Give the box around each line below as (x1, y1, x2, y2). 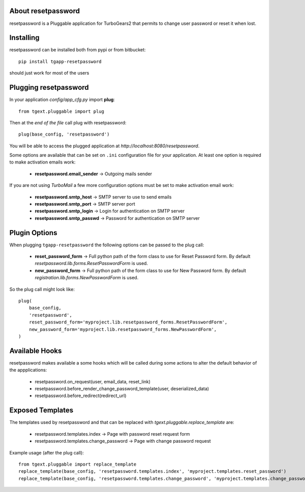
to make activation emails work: (9, 159, 76, 165)
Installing (9, 34, 40, 42)
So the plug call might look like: (9, 286, 75, 292)
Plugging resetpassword (9, 83, 89, 92)
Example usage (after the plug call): (9, 449, 84, 455)
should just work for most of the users (9, 70, 89, 76)
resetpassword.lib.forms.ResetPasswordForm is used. (35, 260, 148, 267)
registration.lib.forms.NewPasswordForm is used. (35, 275, 139, 281)
